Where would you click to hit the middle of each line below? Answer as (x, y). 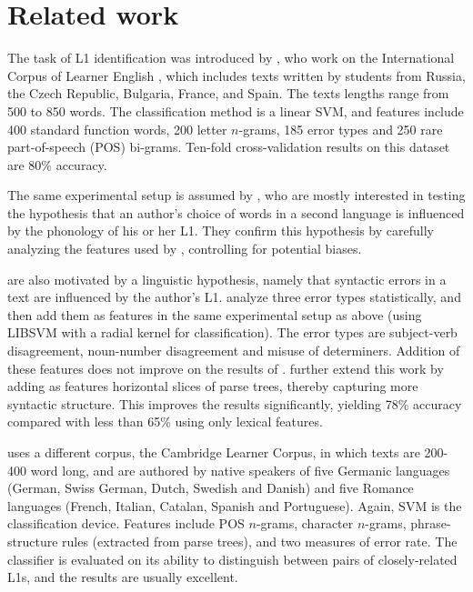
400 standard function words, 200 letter (117, 129)
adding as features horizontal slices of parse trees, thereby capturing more (213, 386)
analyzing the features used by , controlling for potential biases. (185, 249)
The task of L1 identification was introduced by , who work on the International (231, 58)
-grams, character (305, 523)
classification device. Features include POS (126, 523)
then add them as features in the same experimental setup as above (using (215, 314)
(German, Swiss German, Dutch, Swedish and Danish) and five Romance (211, 488)
